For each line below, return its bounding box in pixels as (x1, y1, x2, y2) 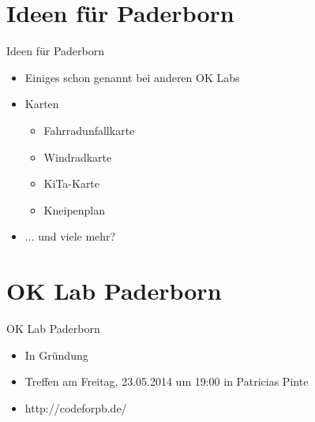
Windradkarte (43, 148, 112, 165)
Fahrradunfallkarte (43, 121, 135, 138)
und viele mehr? (38, 228, 116, 245)
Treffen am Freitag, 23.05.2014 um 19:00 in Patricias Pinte (24, 373, 309, 390)
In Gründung (24, 346, 88, 363)
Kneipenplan (43, 201, 106, 218)
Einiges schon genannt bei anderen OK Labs (24, 69, 240, 85)
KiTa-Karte (43, 175, 100, 192)
